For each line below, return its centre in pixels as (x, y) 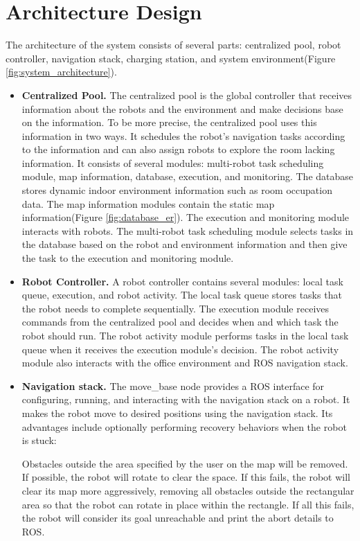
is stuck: (39, 440)
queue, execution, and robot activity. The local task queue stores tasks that (182, 295)
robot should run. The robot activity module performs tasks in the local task (185, 335)
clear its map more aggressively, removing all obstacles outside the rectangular (188, 490)
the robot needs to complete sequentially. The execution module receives (175, 308)
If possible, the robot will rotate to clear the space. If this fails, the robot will (186, 477)
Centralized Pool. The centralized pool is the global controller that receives (187, 95)
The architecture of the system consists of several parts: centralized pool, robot (173, 45)
